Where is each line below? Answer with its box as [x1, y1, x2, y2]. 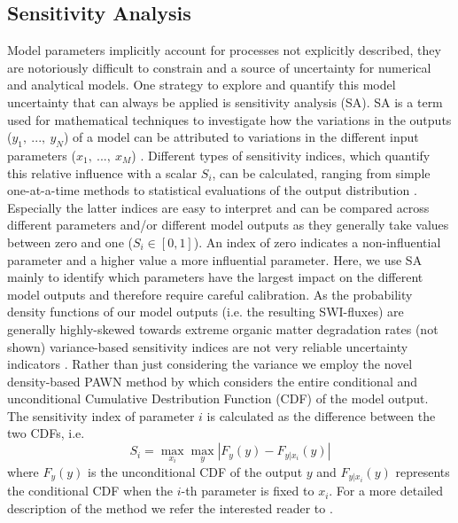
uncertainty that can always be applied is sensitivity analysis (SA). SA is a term [7, 92, 443, 111]
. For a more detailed [329, 481, 443, 500]
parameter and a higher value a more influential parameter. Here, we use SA [7, 250, 423, 269]
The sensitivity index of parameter [7, 406, 195, 425]
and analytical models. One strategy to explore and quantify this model [7, 75, 396, 94]
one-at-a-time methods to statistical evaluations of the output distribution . [7, 181, 417, 199]
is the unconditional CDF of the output [88, 462, 303, 480]
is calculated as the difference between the [206, 406, 436, 425]
